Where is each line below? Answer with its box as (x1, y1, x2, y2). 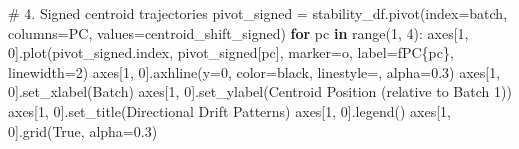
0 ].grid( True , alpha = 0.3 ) (8, 120, 158, 141)
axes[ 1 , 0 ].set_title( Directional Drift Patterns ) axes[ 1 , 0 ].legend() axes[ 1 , (8, 100, 452, 121)
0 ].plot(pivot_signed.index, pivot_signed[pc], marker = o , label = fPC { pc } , (8, 42, 454, 63)
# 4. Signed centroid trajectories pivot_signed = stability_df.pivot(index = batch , (8, 3, 508, 23)
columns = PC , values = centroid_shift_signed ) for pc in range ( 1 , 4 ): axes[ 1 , (8, 22, 469, 43)
